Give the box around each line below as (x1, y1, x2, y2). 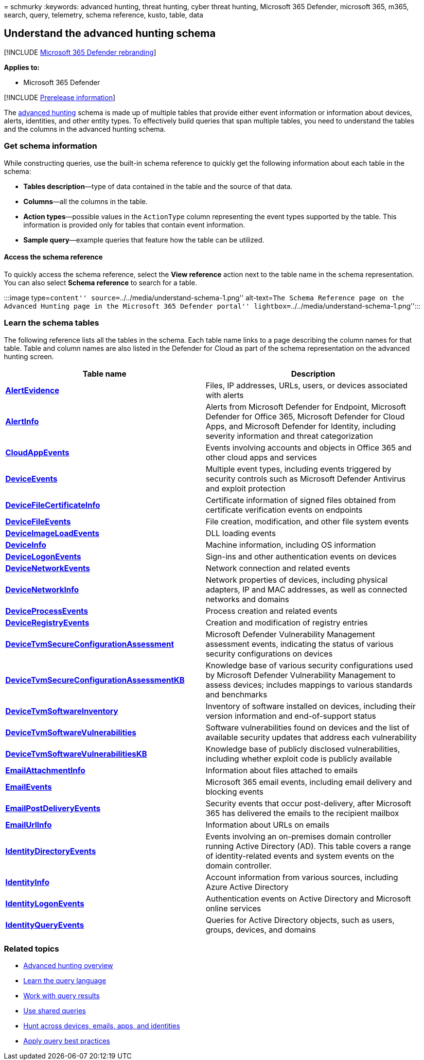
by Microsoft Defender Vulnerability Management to (205, 670, 396, 680)
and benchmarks (205, 689, 267, 699)
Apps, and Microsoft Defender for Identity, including (205, 421, 396, 431)
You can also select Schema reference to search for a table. (4, 278, 197, 287)
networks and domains (205, 594, 289, 604)
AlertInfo (5, 416, 39, 426)
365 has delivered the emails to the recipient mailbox (205, 808, 399, 818)
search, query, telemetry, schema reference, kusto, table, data (4, 11, 203, 19)
